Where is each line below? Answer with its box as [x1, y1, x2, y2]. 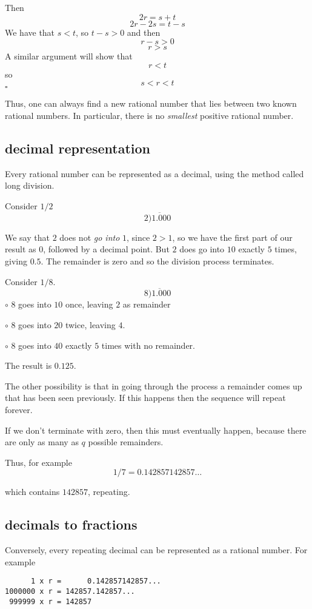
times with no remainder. [101, 338, 196, 351]
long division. [5, 179, 55, 192]
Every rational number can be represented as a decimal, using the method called [5, 167, 304, 180]
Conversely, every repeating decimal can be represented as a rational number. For [5, 543, 308, 556]
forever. [5, 403, 33, 416]
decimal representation [5, 138, 151, 157]
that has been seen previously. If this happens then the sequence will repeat [5, 391, 286, 404]
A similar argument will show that [5, 50, 133, 62]
